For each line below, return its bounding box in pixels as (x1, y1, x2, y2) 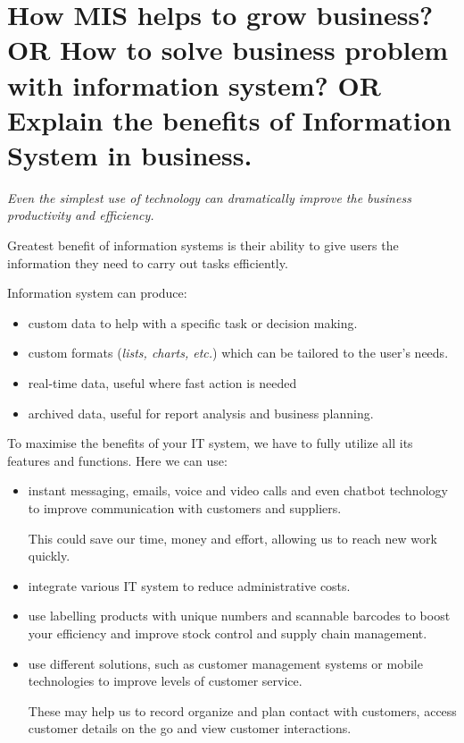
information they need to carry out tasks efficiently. (7, 253, 288, 272)
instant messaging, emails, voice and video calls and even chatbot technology (28, 481, 448, 500)
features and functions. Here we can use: (7, 451, 228, 469)
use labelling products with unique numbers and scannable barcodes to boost (28, 606, 451, 625)
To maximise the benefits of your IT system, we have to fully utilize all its (7, 434, 413, 452)
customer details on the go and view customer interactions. (28, 719, 352, 738)
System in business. (7, 136, 253, 173)
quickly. (28, 546, 70, 565)
